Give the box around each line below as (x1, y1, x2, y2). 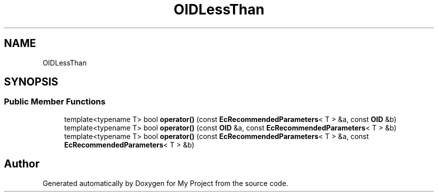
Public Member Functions (4, 96, 105, 107)
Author (4, 157, 39, 170)
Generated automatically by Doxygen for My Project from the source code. (42, 178, 288, 187)
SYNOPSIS (4, 75, 58, 88)
